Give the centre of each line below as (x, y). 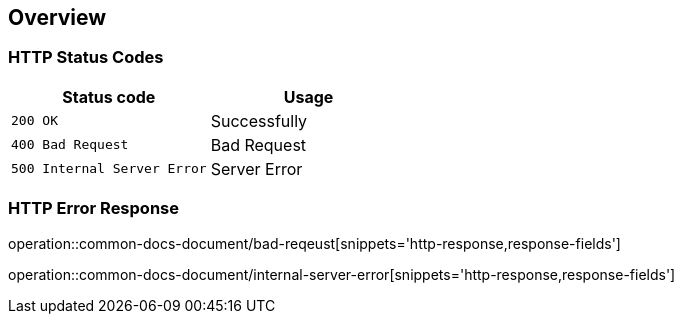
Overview (57, 17)
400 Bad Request (70, 145)
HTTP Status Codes (86, 57)
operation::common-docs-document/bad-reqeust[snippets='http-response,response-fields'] (314, 243)
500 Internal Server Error (109, 169)
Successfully (259, 120)
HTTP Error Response (93, 208)
